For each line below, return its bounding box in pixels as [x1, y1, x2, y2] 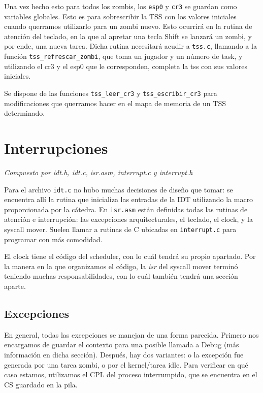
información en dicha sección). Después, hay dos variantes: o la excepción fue [4, 349, 244, 360]
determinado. [4, 108, 45, 118]
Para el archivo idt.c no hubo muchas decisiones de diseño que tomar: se [4, 184, 233, 194]
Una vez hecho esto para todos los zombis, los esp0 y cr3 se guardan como [4, 1, 237, 11]
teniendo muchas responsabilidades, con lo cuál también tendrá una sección [4, 271, 238, 281]
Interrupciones [4, 137, 108, 158]
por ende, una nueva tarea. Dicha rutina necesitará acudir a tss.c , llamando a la [4, 41, 257, 51]
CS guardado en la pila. [4, 379, 78, 389]
